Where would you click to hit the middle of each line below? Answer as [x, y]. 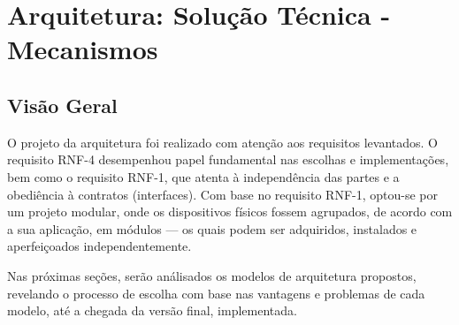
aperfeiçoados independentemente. [99, 246]
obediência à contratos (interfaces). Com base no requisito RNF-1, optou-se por [223, 194]
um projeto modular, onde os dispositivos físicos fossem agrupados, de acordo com [230, 212]
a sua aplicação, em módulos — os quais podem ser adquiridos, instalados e [212, 228]
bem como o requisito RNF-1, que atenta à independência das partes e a [203, 176]
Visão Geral [62, 105]
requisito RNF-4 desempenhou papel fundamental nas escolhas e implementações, [228, 159]
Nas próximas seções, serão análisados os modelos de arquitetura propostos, [212, 275]
